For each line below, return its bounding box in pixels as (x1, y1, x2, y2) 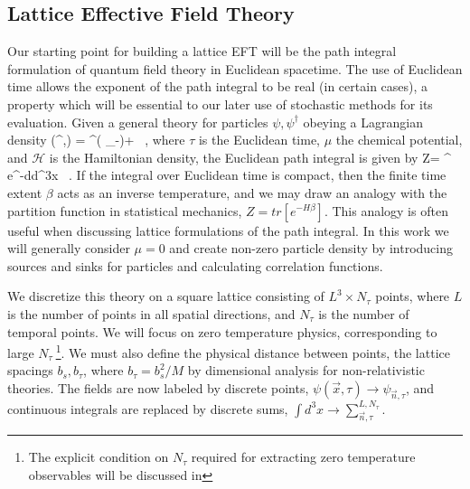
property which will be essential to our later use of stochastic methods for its (7, 94, 433, 113)
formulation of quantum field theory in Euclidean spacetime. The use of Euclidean (7, 59, 463, 78)
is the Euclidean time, (198, 130, 321, 149)
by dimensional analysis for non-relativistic (187, 361, 425, 380)
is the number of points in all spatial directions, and (7, 304, 296, 323)
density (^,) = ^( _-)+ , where (7, 130, 185, 149)
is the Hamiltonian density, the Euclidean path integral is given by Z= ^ (49, 147, 452, 166)
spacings (7, 361, 53, 380)
